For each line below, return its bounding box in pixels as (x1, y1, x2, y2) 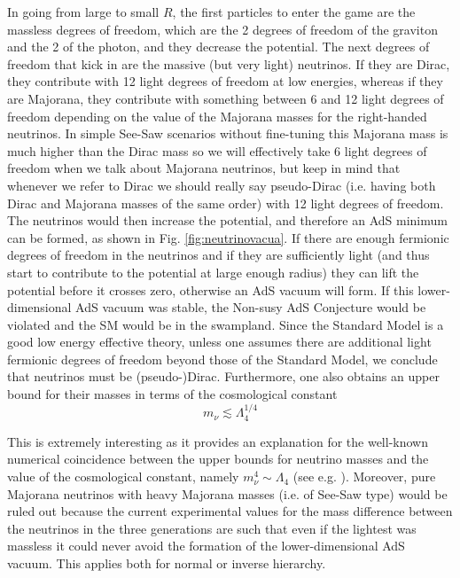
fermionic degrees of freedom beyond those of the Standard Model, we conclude (7, 349, 438, 368)
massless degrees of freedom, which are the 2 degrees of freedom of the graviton (7, 20, 438, 38)
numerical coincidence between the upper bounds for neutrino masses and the (7, 449, 429, 468)
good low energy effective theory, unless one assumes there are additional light (7, 332, 432, 351)
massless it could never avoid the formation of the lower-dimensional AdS (7, 536, 405, 555)
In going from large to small (7, 3, 160, 20)
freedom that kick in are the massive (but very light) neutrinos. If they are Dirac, (7, 54, 450, 73)
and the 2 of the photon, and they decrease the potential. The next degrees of (7, 37, 430, 56)
